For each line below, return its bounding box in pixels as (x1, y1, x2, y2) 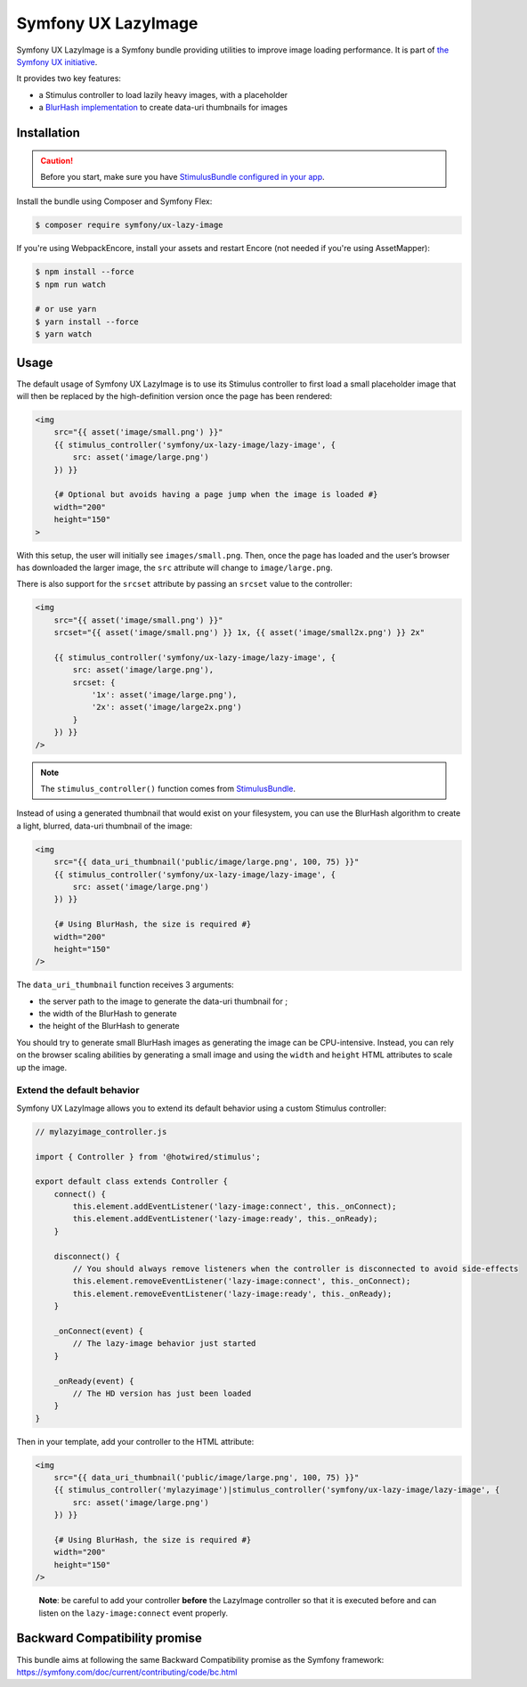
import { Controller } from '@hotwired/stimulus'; (35, 1152, 262, 1161)
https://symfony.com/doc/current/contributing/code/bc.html (16, 1667, 238, 1677)
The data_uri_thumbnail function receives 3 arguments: (16, 980, 235, 990)
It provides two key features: (16, 73, 122, 84)
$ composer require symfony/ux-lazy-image (35, 220, 223, 231)
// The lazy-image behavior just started (72, 1339, 256, 1349)
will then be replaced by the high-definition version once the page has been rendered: (16, 391, 333, 402)
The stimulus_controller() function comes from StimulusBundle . (40, 784, 296, 795)
